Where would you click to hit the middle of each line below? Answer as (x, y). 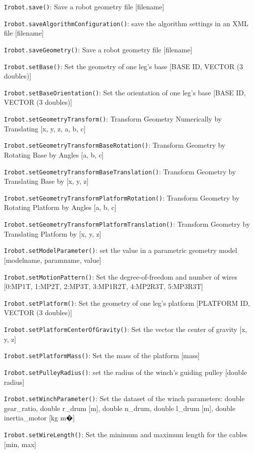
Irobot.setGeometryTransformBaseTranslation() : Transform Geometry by (120, 171)
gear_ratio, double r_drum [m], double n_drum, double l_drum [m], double (120, 408)
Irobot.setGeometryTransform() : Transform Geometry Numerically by (113, 119)
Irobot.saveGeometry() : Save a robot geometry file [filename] (98, 49)
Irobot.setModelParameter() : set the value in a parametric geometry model (121, 250)
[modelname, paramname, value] (53, 260)
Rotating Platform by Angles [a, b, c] (60, 207)
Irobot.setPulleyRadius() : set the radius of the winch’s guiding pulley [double (126, 372)
